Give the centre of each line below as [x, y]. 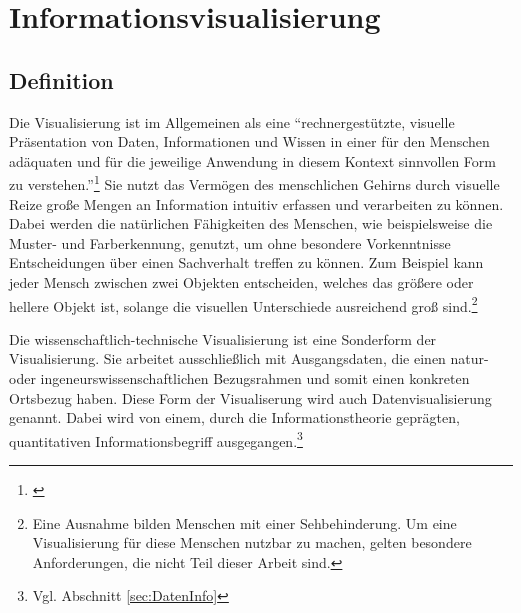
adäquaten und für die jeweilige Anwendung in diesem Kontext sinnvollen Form [252, 160]
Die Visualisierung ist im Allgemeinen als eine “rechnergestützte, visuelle [232, 121]
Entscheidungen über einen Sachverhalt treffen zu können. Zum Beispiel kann [246, 262]
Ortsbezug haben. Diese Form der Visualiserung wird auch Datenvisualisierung [250, 397]
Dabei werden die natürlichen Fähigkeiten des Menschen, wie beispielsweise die [251, 223]
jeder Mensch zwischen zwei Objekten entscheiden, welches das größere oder [241, 281]
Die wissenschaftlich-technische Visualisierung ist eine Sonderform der [223, 338]
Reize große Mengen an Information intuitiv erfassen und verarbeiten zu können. [256, 203]
